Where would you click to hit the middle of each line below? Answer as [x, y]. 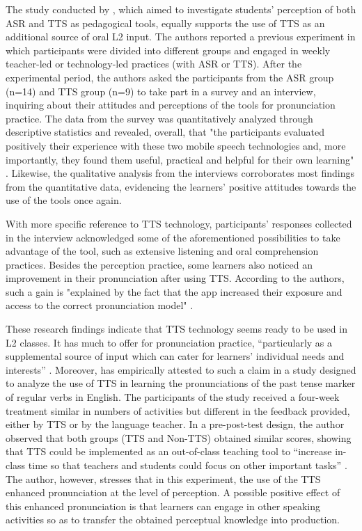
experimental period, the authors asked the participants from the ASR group [170, 77]
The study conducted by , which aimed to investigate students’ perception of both [181, 9]
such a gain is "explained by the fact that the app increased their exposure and [174, 291]
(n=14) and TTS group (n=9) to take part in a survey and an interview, [161, 91]
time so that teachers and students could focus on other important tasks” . [188, 465]
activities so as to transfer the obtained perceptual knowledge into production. [173, 520]
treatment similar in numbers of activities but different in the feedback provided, [178, 410]
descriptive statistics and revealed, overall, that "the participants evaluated [165, 132]
